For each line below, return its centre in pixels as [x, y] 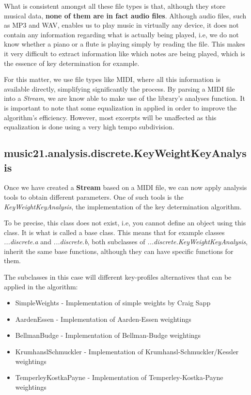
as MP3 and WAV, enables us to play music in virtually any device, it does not [121, 25]
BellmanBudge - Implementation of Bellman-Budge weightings [108, 335]
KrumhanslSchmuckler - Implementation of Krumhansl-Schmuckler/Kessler [127, 352]
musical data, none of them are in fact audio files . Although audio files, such [125, 15]
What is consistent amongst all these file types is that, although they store [115, 6]
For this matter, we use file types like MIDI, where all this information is [112, 79]
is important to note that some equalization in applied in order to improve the [120, 107]
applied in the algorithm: [41, 286]
